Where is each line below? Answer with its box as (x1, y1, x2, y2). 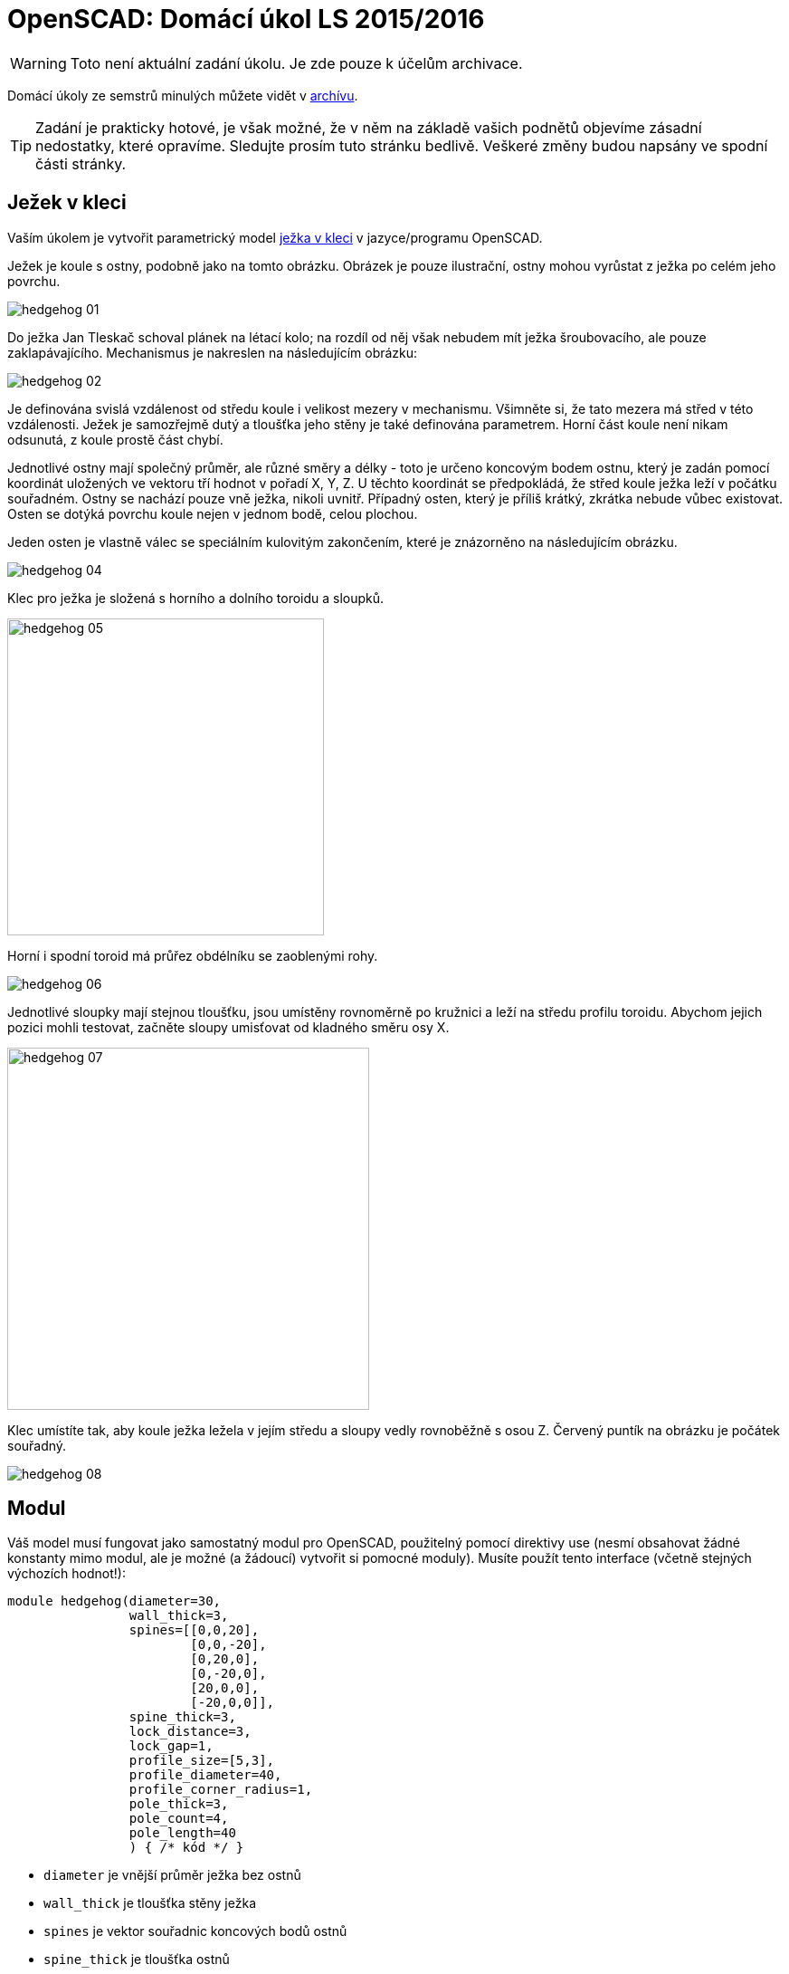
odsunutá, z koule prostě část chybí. (7, 431, 223, 447)
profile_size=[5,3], (128, 1753, 275, 1768)
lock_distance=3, (128, 1724, 252, 1739)
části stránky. (35, 154, 127, 173)
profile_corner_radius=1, (128, 1782, 313, 1797)
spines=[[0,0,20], (128, 1623, 260, 1638)
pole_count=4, (128, 1811, 229, 1826)
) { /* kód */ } (128, 1840, 244, 1855)
